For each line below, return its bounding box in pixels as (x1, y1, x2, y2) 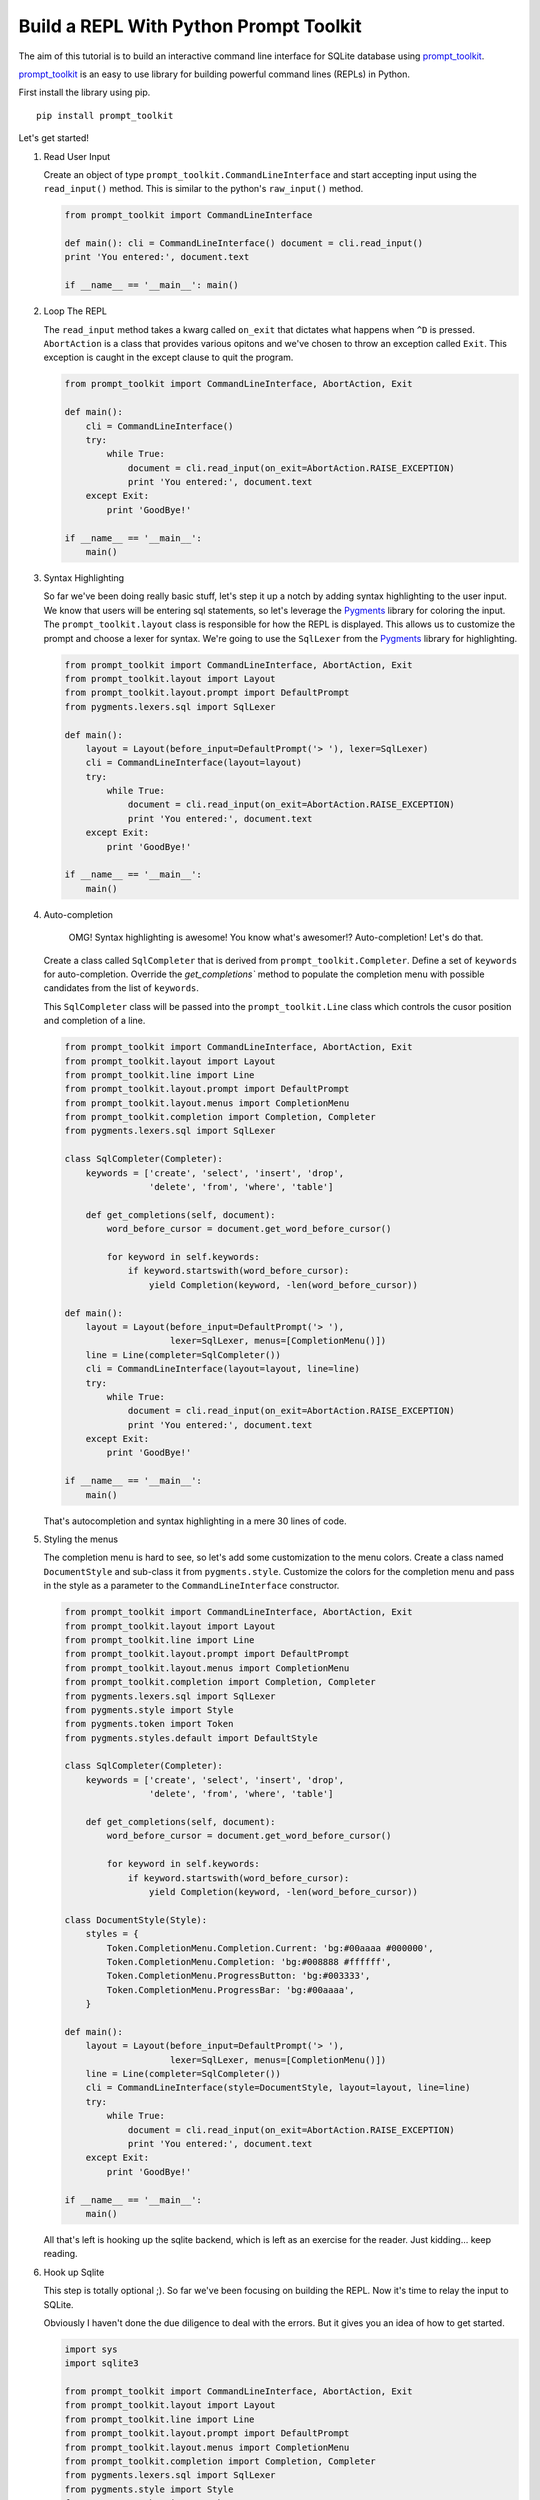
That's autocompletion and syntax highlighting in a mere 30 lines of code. (43, 1515, 347, 1527)
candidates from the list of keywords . (43, 982, 200, 994)
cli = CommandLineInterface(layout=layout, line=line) (85, 1363, 360, 1375)
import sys (64, 2343, 118, 2355)
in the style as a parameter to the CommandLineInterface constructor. (43, 1580, 340, 1592)
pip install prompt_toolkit (36, 110, 174, 121)
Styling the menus (43, 1533, 119, 1545)
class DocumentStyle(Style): (64, 1914, 208, 1925)
